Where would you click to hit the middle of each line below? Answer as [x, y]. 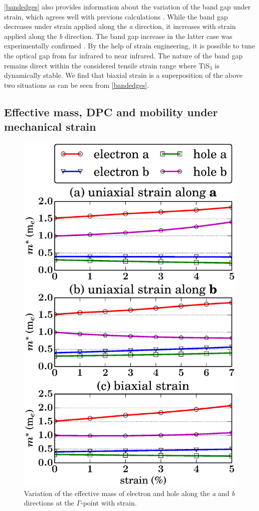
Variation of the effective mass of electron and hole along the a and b [129, 493]
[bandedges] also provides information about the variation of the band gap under [128, 6]
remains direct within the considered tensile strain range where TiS [107, 65]
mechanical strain [50, 127]
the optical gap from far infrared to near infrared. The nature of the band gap [124, 55]
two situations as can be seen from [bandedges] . [77, 85]
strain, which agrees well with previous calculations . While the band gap [116, 16]
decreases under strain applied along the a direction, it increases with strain [120, 26]
